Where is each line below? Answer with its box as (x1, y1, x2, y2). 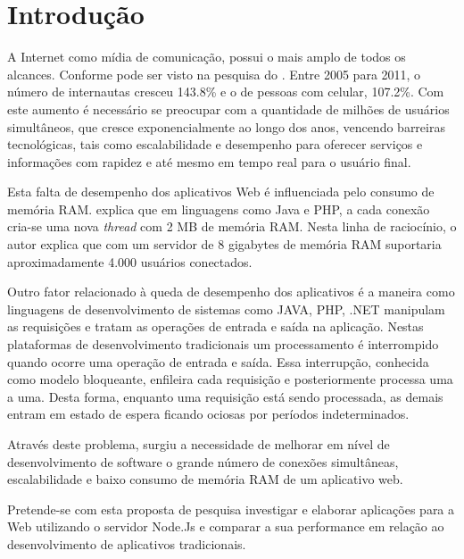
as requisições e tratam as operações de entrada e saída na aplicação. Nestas (7, 317, 424, 336)
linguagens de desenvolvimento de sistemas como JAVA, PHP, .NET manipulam (7, 299, 445, 318)
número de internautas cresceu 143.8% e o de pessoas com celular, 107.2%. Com (7, 82, 444, 101)
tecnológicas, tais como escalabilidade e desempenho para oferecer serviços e (7, 135, 423, 154)
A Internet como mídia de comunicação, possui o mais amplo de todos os (7, 47, 406, 66)
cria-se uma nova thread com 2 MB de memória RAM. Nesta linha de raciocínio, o (7, 217, 457, 236)
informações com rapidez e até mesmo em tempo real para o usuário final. (7, 152, 411, 171)
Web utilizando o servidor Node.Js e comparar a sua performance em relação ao (7, 517, 444, 536)
